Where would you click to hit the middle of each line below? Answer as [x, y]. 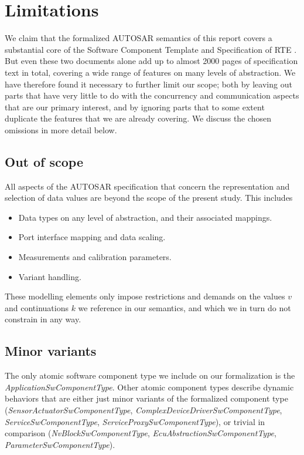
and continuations [37, 307]
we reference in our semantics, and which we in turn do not [185, 307]
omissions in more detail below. [61, 129]
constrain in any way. [43, 319]
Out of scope [44, 161]
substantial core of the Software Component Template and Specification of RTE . [151, 49]
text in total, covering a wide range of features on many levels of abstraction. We [150, 72]
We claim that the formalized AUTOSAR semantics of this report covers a [139, 38]
